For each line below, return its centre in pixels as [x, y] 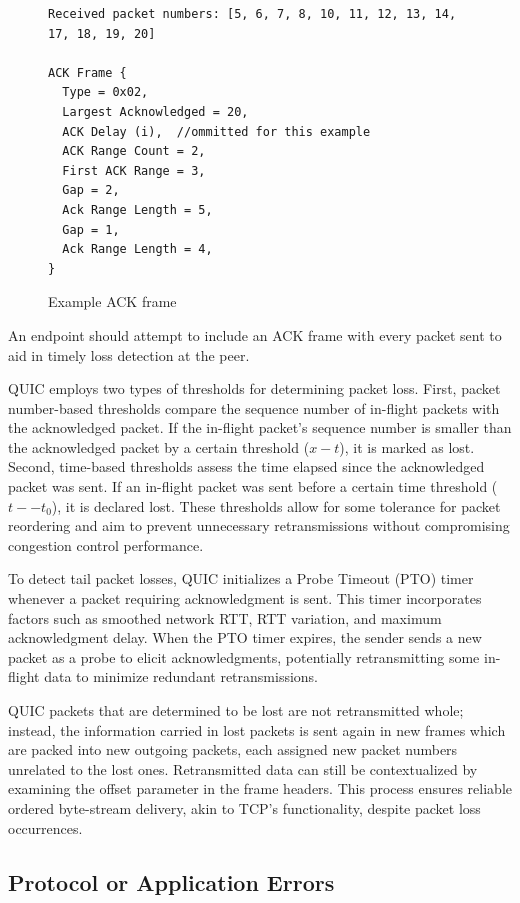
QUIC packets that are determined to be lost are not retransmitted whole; [236, 710]
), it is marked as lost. [407, 446]
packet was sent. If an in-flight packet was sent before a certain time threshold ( [253, 486]
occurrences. [45, 827]
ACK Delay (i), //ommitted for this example [216, 131]
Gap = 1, [91, 229]
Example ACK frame [112, 301]
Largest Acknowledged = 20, [155, 111]
